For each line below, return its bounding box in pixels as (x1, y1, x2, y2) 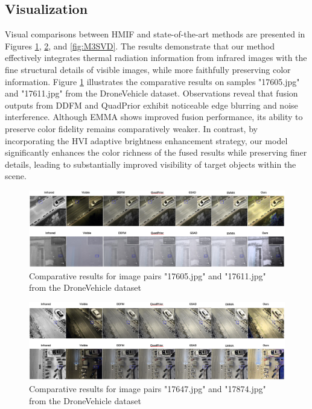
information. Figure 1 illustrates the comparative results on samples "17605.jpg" (5, 75, 300, 87)
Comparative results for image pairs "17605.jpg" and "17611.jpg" (29, 269, 266, 282)
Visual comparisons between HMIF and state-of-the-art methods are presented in (5, 28, 305, 40)
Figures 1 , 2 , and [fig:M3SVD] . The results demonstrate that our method (5, 39, 275, 52)
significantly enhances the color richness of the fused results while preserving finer (5, 146, 307, 159)
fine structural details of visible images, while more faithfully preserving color (5, 63, 291, 75)
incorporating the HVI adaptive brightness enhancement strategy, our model (5, 134, 288, 147)
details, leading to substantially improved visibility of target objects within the (5, 157, 296, 170)
